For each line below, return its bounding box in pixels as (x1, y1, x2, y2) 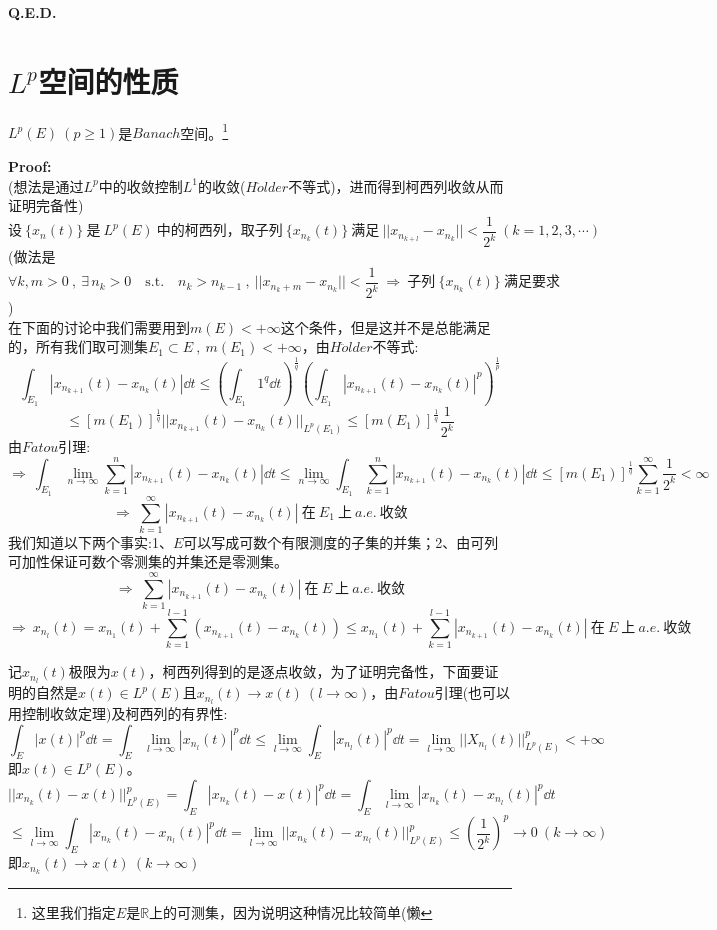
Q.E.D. (8, 2, 57, 22)
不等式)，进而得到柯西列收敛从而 (288, 175, 504, 196)
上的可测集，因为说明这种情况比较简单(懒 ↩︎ (149, 901, 433, 922)
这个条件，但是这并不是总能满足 (280, 316, 491, 337)
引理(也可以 (434, 682, 511, 703)
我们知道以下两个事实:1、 (8, 531, 173, 552)
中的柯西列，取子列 (156, 224, 283, 239)
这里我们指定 (31, 901, 116, 922)
